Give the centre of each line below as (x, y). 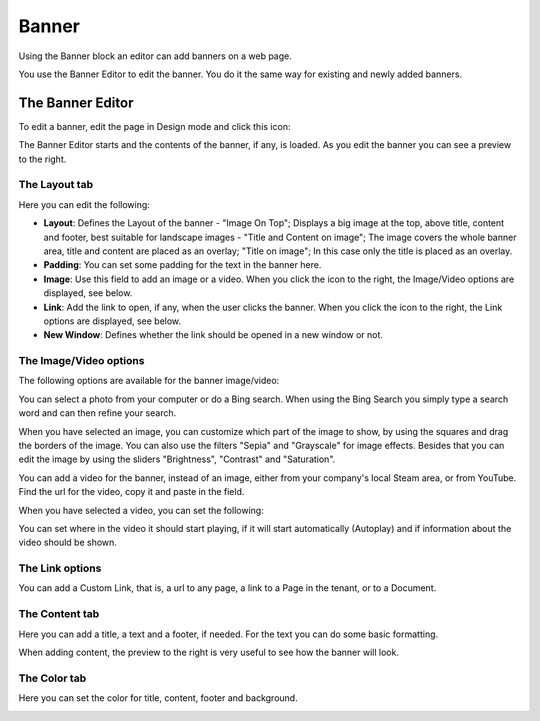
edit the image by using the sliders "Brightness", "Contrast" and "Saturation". (177, 459)
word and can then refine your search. (97, 413)
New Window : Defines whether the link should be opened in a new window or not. (213, 335)
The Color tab (52, 678)
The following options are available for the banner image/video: (149, 381)
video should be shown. (67, 542)
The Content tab (59, 614)
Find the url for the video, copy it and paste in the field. (131, 492)
